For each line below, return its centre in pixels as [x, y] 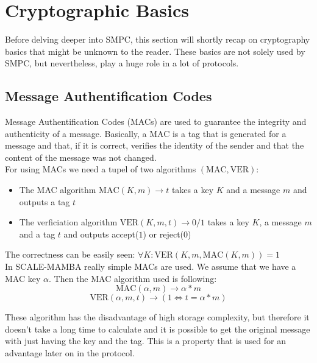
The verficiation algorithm [68, 222]
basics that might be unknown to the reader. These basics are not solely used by [155, 51]
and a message [253, 190]
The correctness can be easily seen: [70, 254]
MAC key [23, 278]
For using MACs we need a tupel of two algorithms [101, 169]
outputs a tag [45, 201]
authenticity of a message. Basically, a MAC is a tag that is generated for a [146, 133]
